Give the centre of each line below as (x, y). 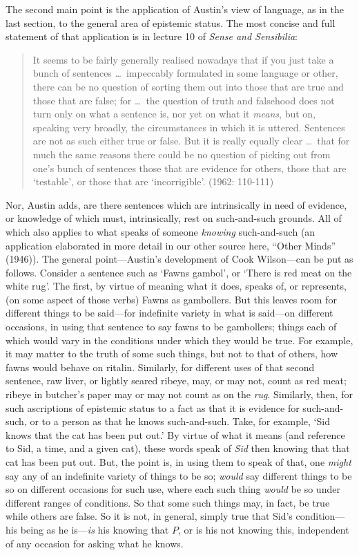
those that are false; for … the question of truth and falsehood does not (184, 100)
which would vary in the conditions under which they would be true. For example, (179, 340)
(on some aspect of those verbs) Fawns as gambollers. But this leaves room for (171, 299)
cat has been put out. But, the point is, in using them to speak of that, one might (178, 462)
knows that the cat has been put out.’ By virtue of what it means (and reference (175, 434)
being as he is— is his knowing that (95, 529)
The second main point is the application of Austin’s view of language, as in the (175, 9)
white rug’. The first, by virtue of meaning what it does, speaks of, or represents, (176, 286)
